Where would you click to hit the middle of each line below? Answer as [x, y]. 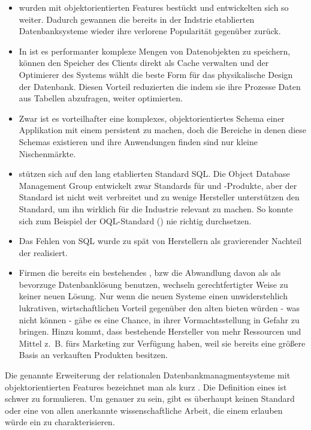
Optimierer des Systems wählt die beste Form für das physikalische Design [156, 74]
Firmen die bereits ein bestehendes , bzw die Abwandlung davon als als [150, 273]
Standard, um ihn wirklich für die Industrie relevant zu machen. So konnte [156, 208]
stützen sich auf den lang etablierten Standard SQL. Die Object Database [154, 174]
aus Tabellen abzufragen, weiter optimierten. [101, 98]
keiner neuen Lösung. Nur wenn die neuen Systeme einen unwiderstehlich [153, 296]
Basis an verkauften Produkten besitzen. [93, 355]
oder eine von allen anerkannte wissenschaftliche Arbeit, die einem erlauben [144, 410]
